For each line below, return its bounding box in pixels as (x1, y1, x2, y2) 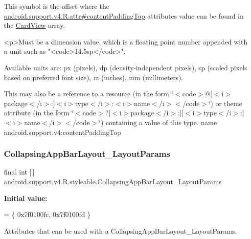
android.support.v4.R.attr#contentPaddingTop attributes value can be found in (4, 10, 244, 21)
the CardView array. (4, 20, 65, 30)
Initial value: (4, 193, 47, 203)
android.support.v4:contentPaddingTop (4, 127, 121, 137)
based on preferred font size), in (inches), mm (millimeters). (4, 72, 183, 82)
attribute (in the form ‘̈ (4, 108, 74, 118)
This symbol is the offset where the (4, 1, 109, 11)
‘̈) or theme (208, 98, 242, 108)
